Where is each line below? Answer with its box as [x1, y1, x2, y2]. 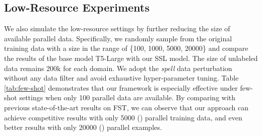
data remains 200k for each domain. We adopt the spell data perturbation [4, 62, 232, 73]
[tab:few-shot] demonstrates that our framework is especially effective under [4, 82, 238, 93]
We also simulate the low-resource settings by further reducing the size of [4, 23, 230, 34]
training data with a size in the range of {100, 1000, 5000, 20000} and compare [4, 43, 248, 53]
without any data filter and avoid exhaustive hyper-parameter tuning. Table [4, 73, 239, 83]
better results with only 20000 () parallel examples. [4, 122, 162, 132]
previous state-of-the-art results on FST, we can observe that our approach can [4, 102, 248, 112]
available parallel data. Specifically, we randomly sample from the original [4, 33, 232, 43]
